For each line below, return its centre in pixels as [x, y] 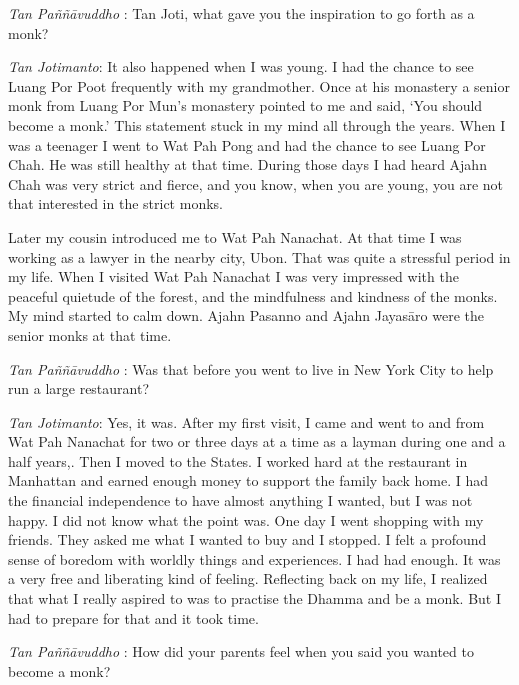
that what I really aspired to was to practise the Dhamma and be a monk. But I [255, 598]
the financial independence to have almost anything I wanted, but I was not [240, 500]
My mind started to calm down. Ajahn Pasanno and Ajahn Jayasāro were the [246, 315]
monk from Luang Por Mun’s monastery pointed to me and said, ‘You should [245, 105]
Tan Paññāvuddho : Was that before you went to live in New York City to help [251, 368]
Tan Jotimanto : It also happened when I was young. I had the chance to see [241, 66]
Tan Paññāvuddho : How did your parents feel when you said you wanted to [241, 651]
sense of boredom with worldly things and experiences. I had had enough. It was [254, 558]
